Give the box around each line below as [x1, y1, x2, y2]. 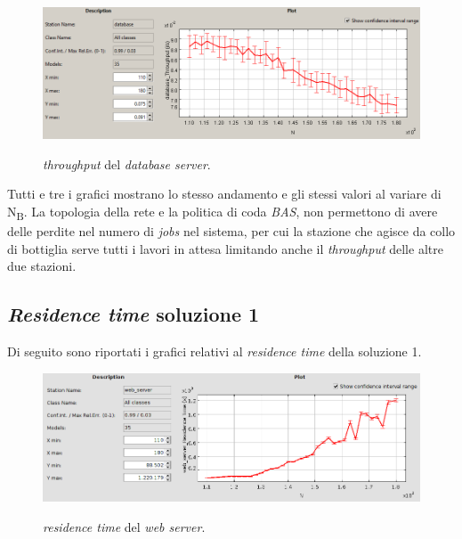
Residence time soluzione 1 [7, 300, 260, 328]
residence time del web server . [43, 517, 206, 535]
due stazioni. [7, 257, 77, 275]
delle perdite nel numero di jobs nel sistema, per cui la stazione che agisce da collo [7, 222, 456, 241]
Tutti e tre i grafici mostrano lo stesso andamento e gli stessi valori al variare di [7, 184, 442, 203]
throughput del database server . [43, 154, 211, 173]
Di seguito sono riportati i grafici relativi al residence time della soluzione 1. [7, 342, 422, 361]
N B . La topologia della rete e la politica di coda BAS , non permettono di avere [7, 202, 438, 223]
